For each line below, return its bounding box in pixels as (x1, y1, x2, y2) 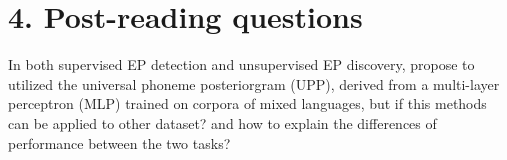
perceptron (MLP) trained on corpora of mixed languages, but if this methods (8, 93, 487, 114)
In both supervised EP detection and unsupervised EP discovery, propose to (8, 54, 475, 75)
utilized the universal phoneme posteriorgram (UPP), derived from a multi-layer (8, 73, 500, 94)
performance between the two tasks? (8, 132, 231, 153)
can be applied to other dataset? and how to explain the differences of (8, 112, 437, 133)
